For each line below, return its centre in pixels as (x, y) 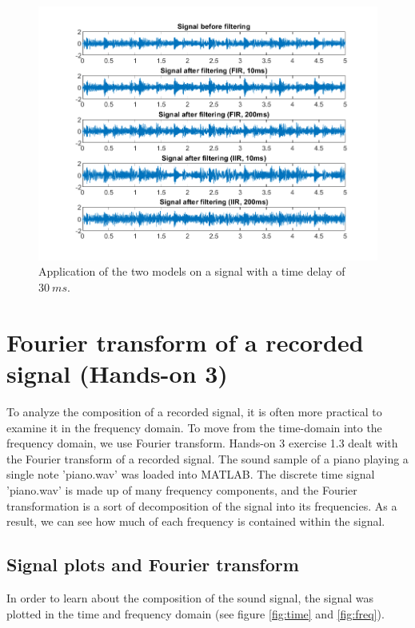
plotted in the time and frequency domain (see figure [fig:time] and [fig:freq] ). (196, 613)
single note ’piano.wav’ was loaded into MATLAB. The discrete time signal (191, 474)
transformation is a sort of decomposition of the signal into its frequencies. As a (202, 505)
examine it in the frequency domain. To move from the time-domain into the (194, 427)
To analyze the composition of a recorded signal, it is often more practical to (194, 411)
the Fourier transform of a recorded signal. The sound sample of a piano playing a (207, 458)
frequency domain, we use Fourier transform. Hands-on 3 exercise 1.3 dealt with (202, 443)
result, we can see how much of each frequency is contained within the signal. (196, 521)
